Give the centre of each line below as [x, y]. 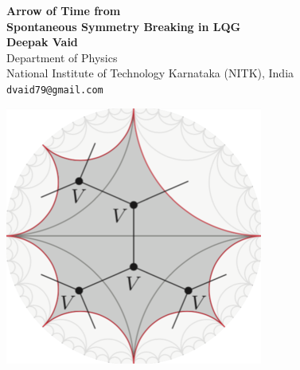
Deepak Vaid [42, 42]
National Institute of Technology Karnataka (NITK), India [150, 73]
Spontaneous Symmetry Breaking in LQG [124, 26]
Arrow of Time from [64, 10]
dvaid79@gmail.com [55, 90]
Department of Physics [62, 57]
